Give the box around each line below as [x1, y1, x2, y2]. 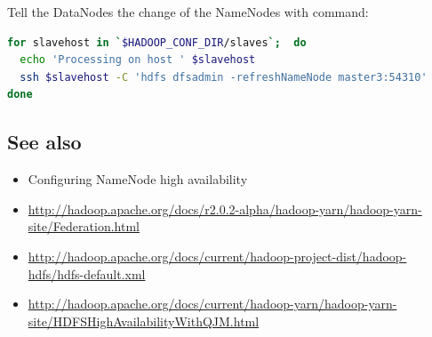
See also [7, 128, 82, 156]
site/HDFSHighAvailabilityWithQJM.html [28, 311, 260, 330]
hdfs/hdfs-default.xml [28, 264, 146, 283]
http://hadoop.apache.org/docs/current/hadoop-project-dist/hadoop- [28, 246, 407, 265]
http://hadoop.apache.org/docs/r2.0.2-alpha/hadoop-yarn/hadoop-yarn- [28, 199, 422, 218]
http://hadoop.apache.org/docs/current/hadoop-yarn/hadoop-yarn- [28, 294, 397, 313]
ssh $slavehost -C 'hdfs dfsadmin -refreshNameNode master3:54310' [20, 70, 428, 84]
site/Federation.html [28, 217, 140, 236]
